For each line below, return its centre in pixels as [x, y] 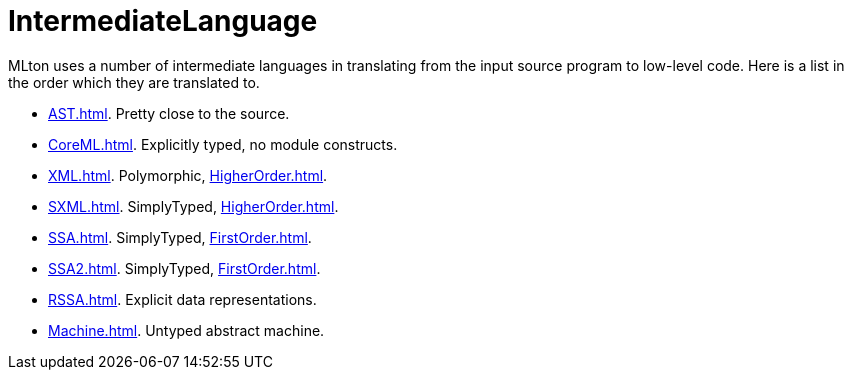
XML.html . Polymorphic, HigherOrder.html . [188, 175]
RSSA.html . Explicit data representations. [182, 299]
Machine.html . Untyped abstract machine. [186, 330]
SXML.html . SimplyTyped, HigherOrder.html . [193, 206]
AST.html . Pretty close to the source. [169, 113]
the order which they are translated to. [134, 82]
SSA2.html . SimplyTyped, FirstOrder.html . [184, 268]
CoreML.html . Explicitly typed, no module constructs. [223, 144]
